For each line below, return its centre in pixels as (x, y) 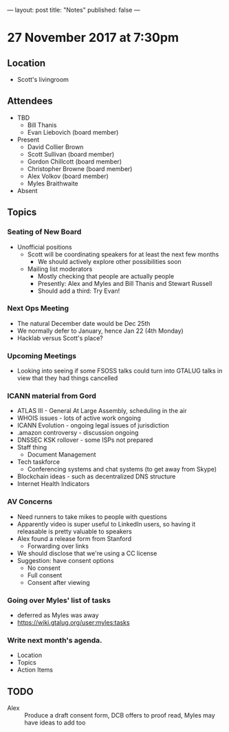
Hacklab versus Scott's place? (60, 338)
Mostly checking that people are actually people (106, 276)
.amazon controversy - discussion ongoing (78, 433)
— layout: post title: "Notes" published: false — (74, 10)
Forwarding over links (58, 546)
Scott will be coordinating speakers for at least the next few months (123, 254)
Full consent (45, 575)
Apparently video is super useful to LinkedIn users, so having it (106, 524)
